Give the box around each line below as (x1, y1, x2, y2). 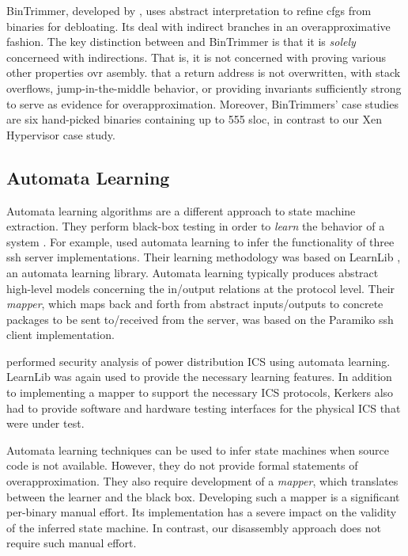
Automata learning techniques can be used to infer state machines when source (6, 441, 389, 458)
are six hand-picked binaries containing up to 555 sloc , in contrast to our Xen (6, 111, 382, 128)
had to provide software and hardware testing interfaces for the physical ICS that (6, 399, 401, 416)
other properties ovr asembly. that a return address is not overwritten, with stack (6, 64, 401, 81)
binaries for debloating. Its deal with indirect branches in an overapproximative (6, 17, 391, 34)
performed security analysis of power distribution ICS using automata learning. (6, 352, 391, 369)
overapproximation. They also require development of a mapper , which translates (6, 473, 399, 489)
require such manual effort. (6, 535, 137, 551)
